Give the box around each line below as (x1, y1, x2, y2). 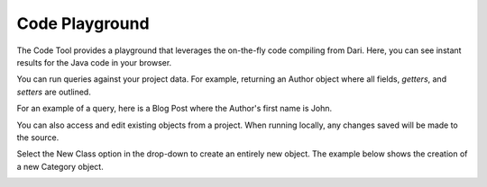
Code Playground (16, 13, 150, 33)
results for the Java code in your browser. (16, 57, 172, 67)
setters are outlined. (16, 86, 92, 97)
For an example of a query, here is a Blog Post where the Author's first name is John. (16, 103, 333, 114)
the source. (16, 131, 60, 143)
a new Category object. (16, 161, 104, 172)
